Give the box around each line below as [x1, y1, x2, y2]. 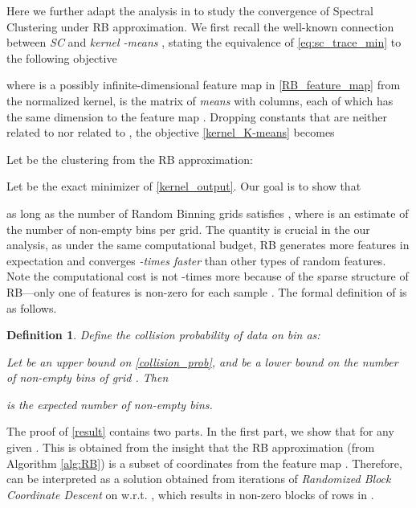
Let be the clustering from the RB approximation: [6, 150, 253, 167]
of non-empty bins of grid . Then [6, 369, 169, 386]
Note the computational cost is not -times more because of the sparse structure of [6, 268, 409, 285]
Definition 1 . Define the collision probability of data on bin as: [6, 326, 320, 343]
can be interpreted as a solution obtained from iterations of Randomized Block [6, 470, 391, 487]
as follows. [6, 299, 57, 316]
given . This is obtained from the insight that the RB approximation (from [6, 439, 375, 456]
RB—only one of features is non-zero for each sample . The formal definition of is [6, 283, 407, 300]
